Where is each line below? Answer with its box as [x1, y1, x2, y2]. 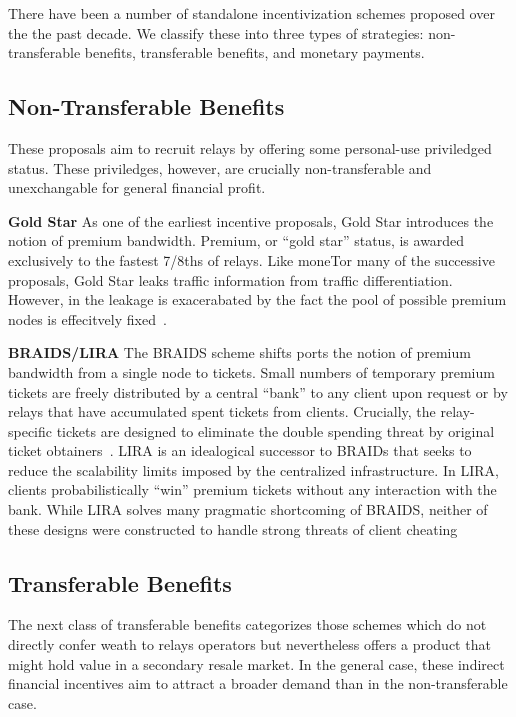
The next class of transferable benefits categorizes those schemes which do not [8, 614, 487, 635]
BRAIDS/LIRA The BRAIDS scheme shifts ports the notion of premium [8, 342, 471, 363]
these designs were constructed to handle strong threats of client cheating [8, 518, 458, 539]
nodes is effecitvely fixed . [8, 308, 167, 329]
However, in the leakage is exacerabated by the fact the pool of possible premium [8, 289, 507, 310]
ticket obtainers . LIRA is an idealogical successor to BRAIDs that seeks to [8, 440, 472, 461]
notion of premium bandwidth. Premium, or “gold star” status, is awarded [8, 230, 465, 251]
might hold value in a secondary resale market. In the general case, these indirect [8, 653, 505, 674]
